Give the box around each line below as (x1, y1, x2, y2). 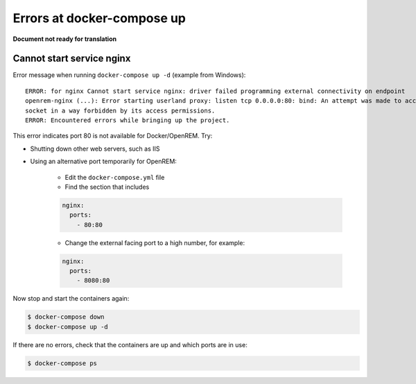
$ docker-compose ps (27, 359, 97, 367)
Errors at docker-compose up (12, 10, 187, 26)
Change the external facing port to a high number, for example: (64, 238, 245, 247)
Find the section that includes (64, 183, 150, 191)
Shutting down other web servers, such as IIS (30, 144, 160, 153)
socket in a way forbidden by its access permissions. (25, 106, 216, 115)
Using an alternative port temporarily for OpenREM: (30, 157, 177, 166)
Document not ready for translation (12, 35, 117, 43)
